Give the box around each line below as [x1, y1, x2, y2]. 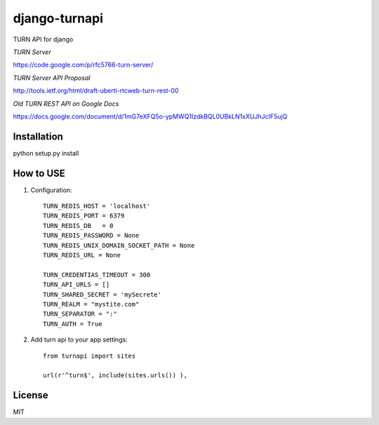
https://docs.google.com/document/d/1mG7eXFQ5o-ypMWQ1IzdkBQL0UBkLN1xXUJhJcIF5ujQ [13, 112, 288, 121]
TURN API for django [13, 35, 74, 43]
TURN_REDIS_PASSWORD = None [43, 231, 140, 240]
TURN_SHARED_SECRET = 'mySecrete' [43, 290, 161, 298]
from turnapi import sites [43, 351, 136, 360]
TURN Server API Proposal [13, 74, 91, 82]
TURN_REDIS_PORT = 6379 [43, 212, 125, 220]
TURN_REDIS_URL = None [43, 251, 121, 259]
